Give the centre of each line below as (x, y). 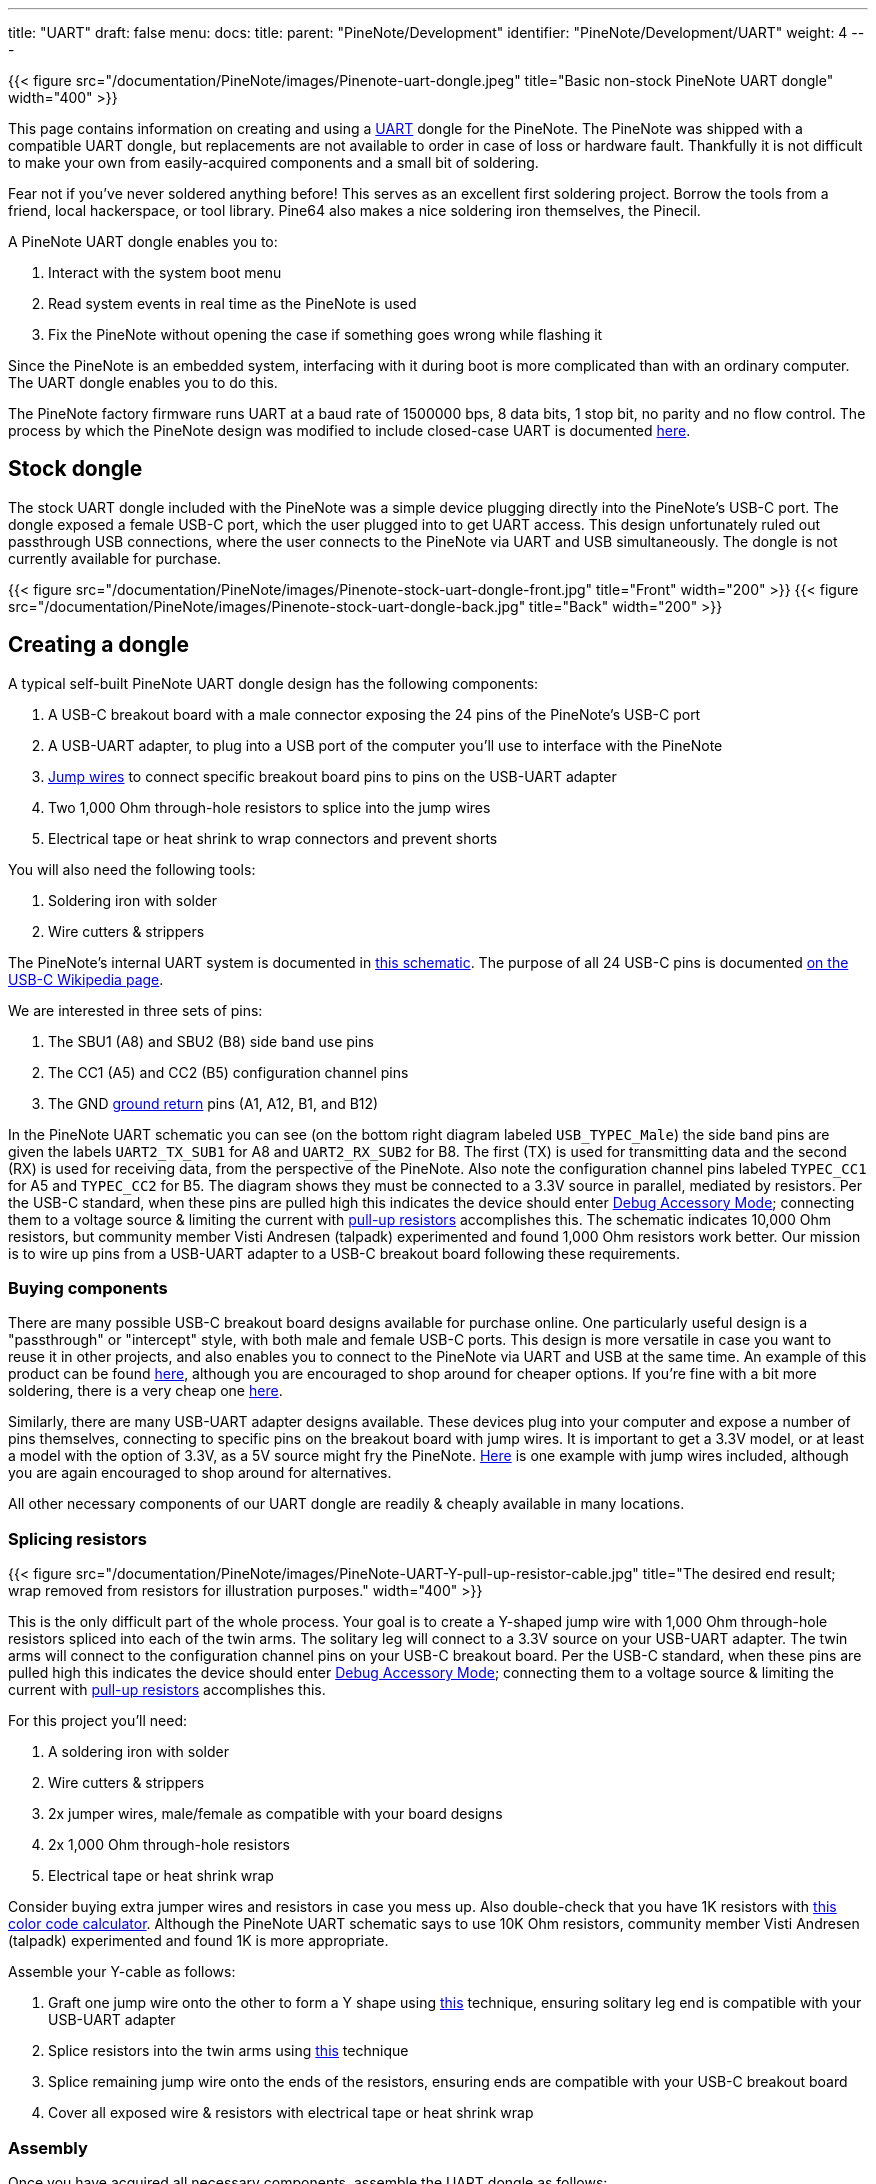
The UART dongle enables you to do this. (143, 382)
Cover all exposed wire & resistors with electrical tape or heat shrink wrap (291, 2113)
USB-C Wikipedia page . (86, 979)
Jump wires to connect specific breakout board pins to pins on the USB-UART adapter (332, 776)
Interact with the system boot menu (165, 272)
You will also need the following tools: (132, 869)
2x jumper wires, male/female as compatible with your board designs (275, 1814)
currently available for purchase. (115, 558)
